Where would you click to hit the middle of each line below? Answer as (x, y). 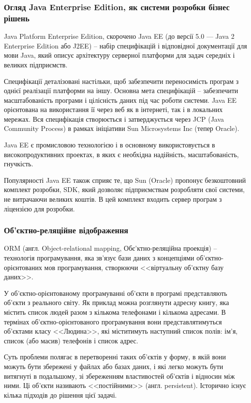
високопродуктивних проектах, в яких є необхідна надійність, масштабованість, (121, 154)
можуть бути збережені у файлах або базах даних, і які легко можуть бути (114, 366)
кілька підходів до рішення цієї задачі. (60, 395)
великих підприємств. (36, 64)
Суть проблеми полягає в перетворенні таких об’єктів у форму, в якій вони (115, 357)
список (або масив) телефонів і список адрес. (71, 340)
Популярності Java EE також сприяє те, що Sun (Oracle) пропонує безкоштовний (125, 180)
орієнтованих (23, 267)
